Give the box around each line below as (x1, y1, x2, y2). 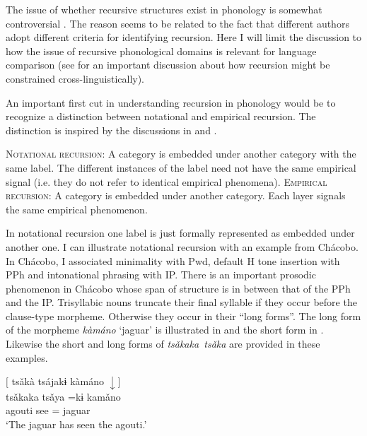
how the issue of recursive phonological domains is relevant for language (6, 43, 317, 58)
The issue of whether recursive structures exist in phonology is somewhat (6, 2, 322, 16)
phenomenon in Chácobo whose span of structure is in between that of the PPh (6, 281, 351, 295)
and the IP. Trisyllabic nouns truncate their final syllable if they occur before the (6, 295, 357, 310)
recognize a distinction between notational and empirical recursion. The (6, 109, 316, 124)
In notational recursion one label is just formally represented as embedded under (6, 225, 355, 240)
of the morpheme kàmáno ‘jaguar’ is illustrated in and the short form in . (6, 322, 324, 337)
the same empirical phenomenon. (6, 201, 148, 216)
